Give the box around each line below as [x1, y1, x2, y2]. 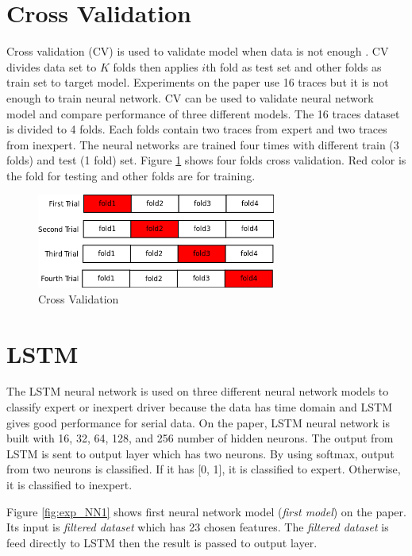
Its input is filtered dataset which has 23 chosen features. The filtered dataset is [6, 519, 389, 535]
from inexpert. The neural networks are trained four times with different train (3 [6, 136, 399, 153]
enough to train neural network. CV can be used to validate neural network [6, 89, 374, 106]
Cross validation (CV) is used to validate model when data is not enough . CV [6, 43, 389, 60]
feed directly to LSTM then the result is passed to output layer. [6, 534, 318, 550]
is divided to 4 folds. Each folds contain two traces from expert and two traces [6, 121, 387, 137]
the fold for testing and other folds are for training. [6, 167, 256, 183]
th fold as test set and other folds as [206, 58, 382, 75]
